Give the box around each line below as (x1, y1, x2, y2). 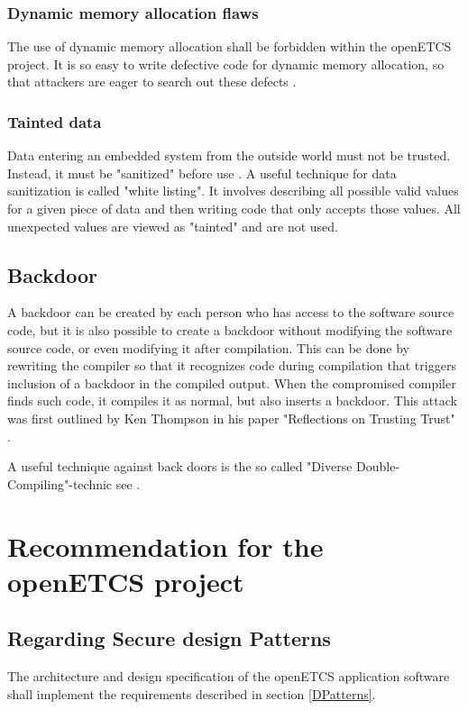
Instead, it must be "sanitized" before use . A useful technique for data (7, 163, 397, 182)
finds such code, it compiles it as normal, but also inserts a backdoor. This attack (7, 391, 457, 410)
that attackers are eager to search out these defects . (7, 72, 297, 91)
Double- (356, 457, 400, 476)
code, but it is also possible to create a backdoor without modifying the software (7, 320, 453, 339)
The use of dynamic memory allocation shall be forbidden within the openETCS (7, 37, 452, 56)
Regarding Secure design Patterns (7, 624, 331, 652)
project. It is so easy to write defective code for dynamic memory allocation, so (7, 54, 445, 73)
